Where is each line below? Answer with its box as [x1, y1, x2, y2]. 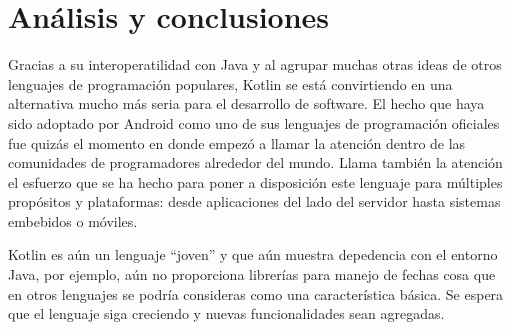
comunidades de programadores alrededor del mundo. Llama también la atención [8, 152, 503, 173]
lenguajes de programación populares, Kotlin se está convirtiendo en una [8, 73, 453, 94]
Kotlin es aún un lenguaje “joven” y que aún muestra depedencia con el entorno [8, 244, 498, 265]
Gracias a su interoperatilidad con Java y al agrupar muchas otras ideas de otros [8, 54, 502, 75]
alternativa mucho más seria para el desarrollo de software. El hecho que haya [8, 93, 485, 114]
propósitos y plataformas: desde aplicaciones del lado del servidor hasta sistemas [8, 191, 501, 212]
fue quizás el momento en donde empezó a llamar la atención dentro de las [8, 132, 466, 153]
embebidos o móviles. [8, 210, 138, 231]
